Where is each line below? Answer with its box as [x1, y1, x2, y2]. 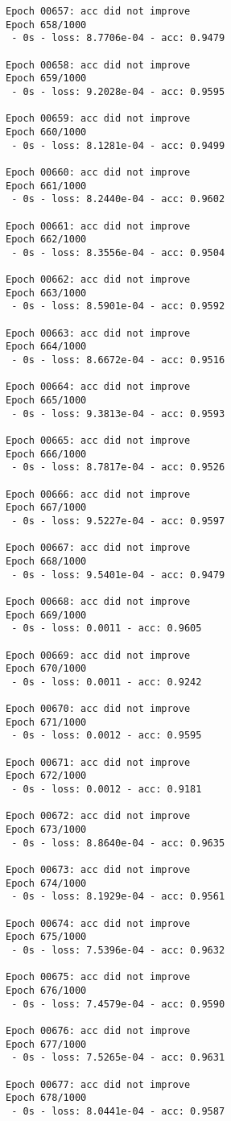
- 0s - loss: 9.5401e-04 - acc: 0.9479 [11, 569, 225, 581]
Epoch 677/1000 [6, 1038, 87, 1050]
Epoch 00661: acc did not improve [6, 220, 191, 232]
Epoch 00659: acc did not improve [6, 113, 191, 125]
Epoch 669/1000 [6, 609, 87, 621]
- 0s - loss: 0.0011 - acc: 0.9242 [11, 676, 202, 688]
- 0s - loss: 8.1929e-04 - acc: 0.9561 [11, 891, 225, 903]
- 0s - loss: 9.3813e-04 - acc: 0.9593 [11, 407, 225, 420]
